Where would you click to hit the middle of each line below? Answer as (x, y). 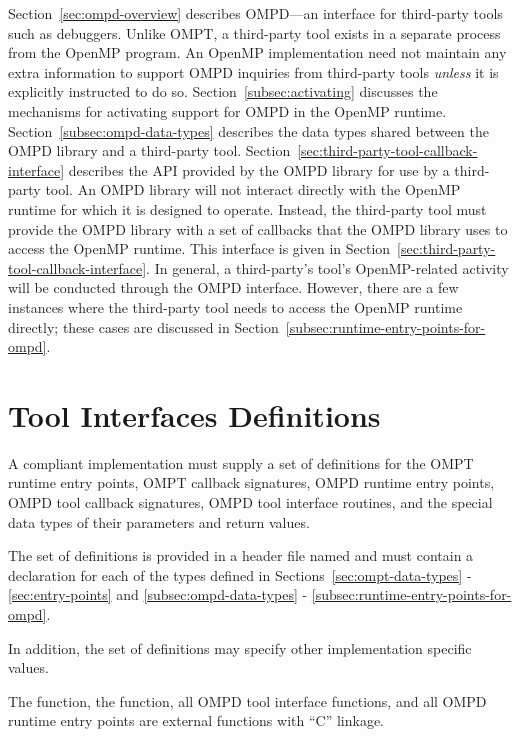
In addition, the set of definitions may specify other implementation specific (240, 647)
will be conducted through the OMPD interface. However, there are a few (233, 287)
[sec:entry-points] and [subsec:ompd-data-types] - (158, 594)
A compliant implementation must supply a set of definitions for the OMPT (241, 462)
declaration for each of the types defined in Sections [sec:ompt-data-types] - (240, 574)
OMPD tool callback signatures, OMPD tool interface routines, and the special (250, 502)
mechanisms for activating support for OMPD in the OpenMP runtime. (227, 110)
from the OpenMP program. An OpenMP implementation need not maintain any (257, 52)
